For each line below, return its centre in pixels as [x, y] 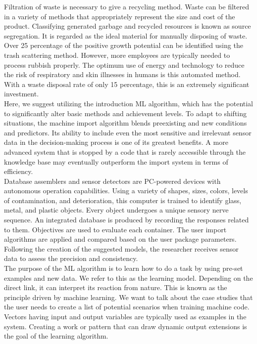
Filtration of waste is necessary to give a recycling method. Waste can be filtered [127, 6]
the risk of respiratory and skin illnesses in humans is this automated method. [122, 74]
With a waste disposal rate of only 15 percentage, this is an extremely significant [127, 84]
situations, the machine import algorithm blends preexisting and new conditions [126, 123]
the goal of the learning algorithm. [56, 336]
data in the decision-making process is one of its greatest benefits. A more [116, 142]
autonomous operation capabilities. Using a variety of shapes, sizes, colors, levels [126, 191]
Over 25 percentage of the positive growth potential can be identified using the [124, 45]
